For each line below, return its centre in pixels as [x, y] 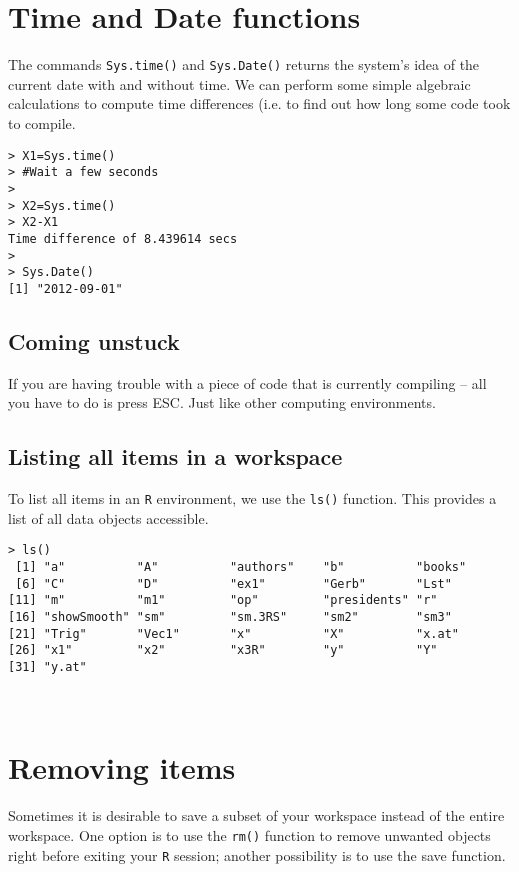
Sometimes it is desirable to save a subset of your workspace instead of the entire [256, 815]
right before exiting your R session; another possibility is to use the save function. [257, 854]
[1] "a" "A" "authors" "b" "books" [241, 566]
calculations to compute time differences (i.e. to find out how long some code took [259, 103]
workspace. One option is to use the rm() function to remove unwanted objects [249, 834]
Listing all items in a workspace [175, 456]
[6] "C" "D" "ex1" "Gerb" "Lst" [233, 583]
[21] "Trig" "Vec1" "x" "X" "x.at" [234, 633]
